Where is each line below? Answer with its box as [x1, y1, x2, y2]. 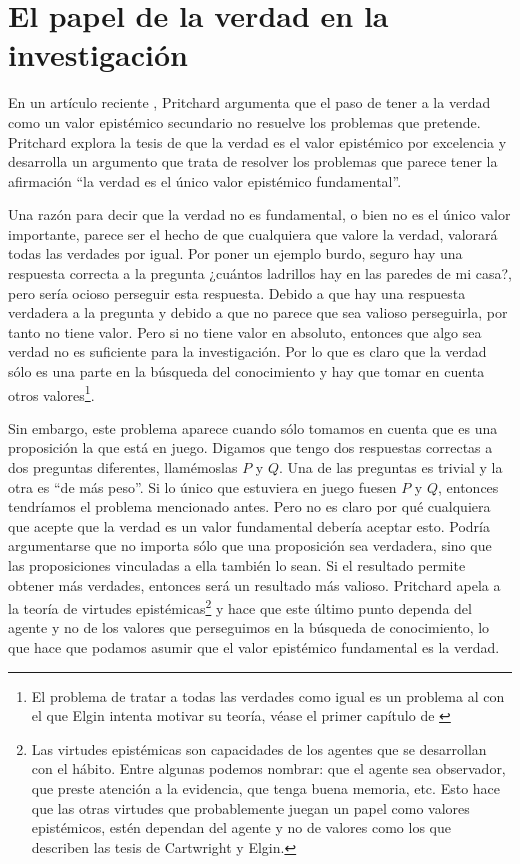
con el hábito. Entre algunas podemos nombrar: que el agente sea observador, [31, 758, 506, 779]
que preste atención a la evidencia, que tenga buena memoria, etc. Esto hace [31, 778, 501, 799]
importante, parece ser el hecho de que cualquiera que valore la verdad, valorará [8, 223, 498, 244]
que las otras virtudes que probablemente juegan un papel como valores [31, 797, 470, 818]
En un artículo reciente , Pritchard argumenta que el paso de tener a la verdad [8, 92, 491, 113]
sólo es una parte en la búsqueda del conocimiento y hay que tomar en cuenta [8, 361, 485, 382]
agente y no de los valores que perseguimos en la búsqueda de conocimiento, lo [8, 617, 490, 638]
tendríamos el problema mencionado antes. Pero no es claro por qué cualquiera [8, 496, 491, 517]
